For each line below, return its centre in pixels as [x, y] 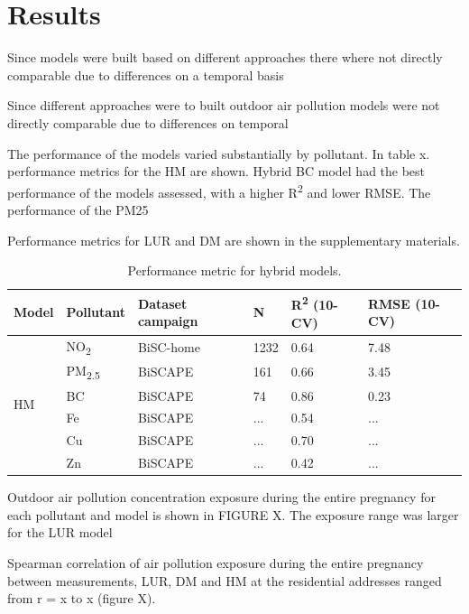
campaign [168, 321]
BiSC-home [169, 347]
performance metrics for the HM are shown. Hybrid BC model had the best [216, 171]
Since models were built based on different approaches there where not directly [225, 57]
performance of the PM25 [78, 209]
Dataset [162, 303]
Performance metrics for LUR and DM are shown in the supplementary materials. [234, 240]
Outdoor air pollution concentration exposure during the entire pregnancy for [221, 497]
